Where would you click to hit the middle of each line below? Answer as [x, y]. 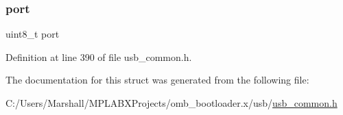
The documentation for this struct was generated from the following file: [157, 80]
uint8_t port [33, 34]
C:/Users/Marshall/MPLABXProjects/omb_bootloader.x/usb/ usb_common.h [171, 103]
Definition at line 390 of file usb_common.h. [99, 56]
